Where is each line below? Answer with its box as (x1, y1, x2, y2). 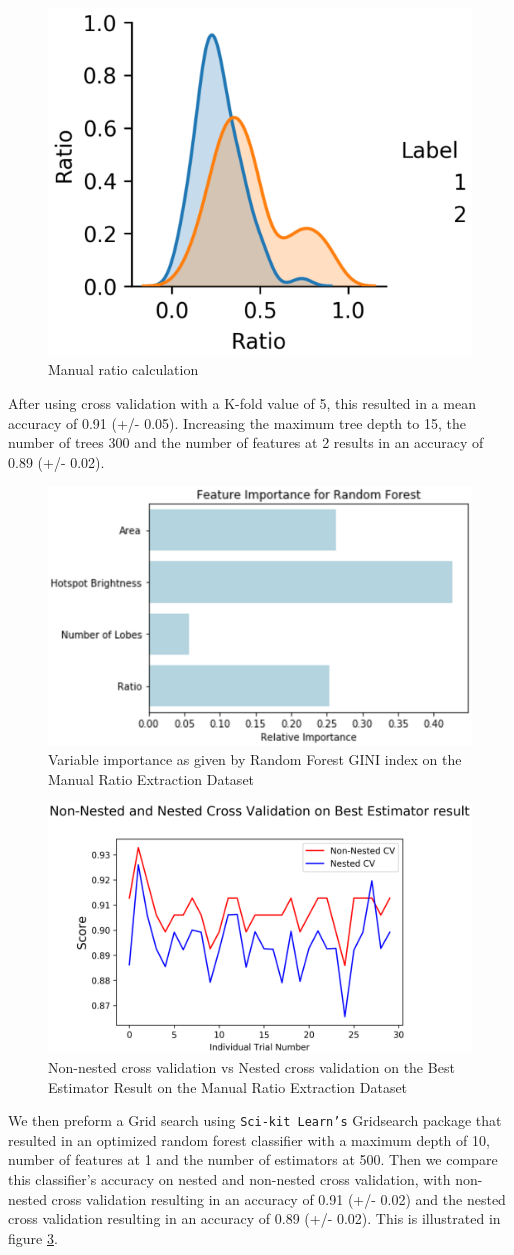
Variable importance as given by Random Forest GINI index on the (48, 749, 462, 770)
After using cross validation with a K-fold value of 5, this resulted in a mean (8, 393, 476, 413)
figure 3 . (8, 1227, 58, 1248)
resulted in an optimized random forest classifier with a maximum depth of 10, (8, 1129, 490, 1150)
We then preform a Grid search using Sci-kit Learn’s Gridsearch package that (8, 1110, 502, 1131)
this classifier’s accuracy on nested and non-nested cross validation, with (8, 1169, 451, 1190)
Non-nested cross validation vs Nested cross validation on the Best (48, 1057, 455, 1078)
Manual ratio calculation (48, 359, 199, 380)
